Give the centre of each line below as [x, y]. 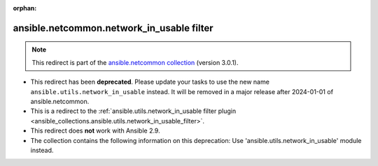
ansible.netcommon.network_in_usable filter [113, 28]
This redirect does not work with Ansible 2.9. [95, 131]
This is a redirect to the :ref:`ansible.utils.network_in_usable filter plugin [133, 111]
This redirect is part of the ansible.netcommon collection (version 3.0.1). [135, 62]
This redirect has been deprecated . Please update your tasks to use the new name [150, 82]
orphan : [25, 8]
